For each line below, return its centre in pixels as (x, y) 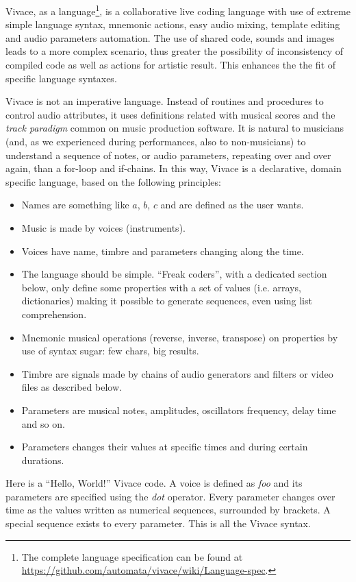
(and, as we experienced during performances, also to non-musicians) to (156, 141)
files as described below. (72, 387)
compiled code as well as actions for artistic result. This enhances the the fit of (171, 65)
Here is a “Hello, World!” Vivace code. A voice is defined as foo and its (154, 483)
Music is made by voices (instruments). (103, 227)
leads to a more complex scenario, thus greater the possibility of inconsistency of (174, 51)
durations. (43, 460)
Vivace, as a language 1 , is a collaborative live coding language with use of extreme (178, 10)
